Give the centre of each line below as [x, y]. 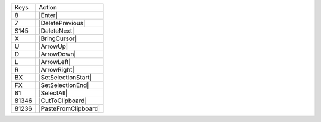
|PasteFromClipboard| [70, 108]
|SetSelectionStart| [65, 77]
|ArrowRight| [56, 70]
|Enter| [48, 15]
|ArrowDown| [58, 54]
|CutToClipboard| [63, 101]
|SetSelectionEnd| [64, 85]
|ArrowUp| [53, 46]
